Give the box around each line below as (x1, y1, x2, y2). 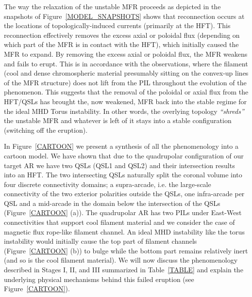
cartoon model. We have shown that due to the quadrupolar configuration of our (4, 150, 244, 160)
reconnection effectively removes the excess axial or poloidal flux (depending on (4, 30, 240, 40)
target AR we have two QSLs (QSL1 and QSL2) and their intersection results (4, 160, 235, 170)
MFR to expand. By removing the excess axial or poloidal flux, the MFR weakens (4, 48, 248, 59)
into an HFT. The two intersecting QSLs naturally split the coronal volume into (4, 170, 242, 180)
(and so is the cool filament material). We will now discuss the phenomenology (4, 255, 238, 265)
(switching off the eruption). (4, 125, 88, 135)
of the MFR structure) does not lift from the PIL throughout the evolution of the (4, 77, 247, 87)
